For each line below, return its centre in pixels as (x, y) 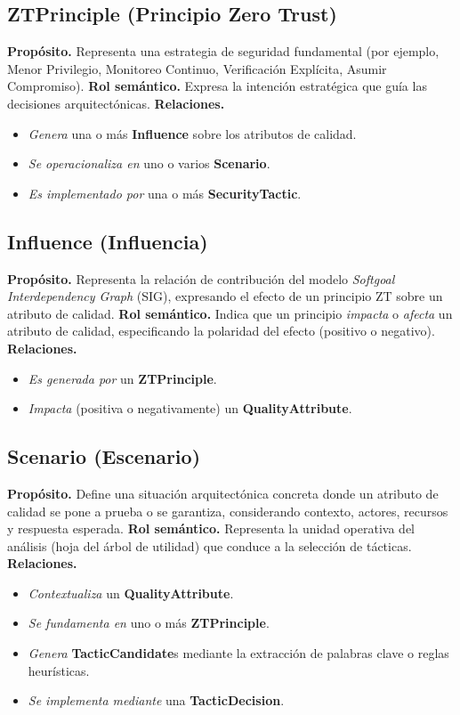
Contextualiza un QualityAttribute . (131, 593)
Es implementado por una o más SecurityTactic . (165, 193)
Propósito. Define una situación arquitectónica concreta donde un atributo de (223, 493)
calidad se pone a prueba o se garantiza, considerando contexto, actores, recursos (228, 511)
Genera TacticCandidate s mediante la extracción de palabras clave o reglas (238, 653)
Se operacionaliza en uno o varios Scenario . (149, 163)
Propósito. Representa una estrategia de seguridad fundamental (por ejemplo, (223, 51)
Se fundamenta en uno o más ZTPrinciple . (149, 623)
